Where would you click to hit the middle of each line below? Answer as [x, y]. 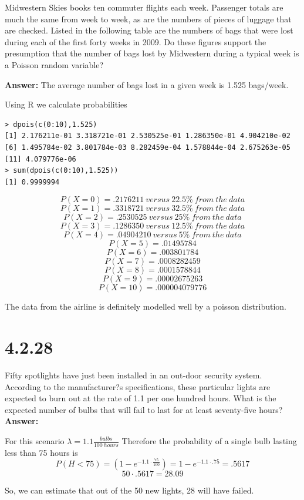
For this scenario [35, 441]
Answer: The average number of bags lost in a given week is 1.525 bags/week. [147, 84]
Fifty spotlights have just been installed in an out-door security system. [134, 375]
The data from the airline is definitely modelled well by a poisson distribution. [146, 306]
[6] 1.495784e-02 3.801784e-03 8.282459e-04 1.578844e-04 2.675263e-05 [148, 147]
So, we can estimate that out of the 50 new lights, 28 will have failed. [129, 490]
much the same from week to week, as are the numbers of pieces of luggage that [148, 19]
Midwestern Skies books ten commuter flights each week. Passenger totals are [144, 7]
